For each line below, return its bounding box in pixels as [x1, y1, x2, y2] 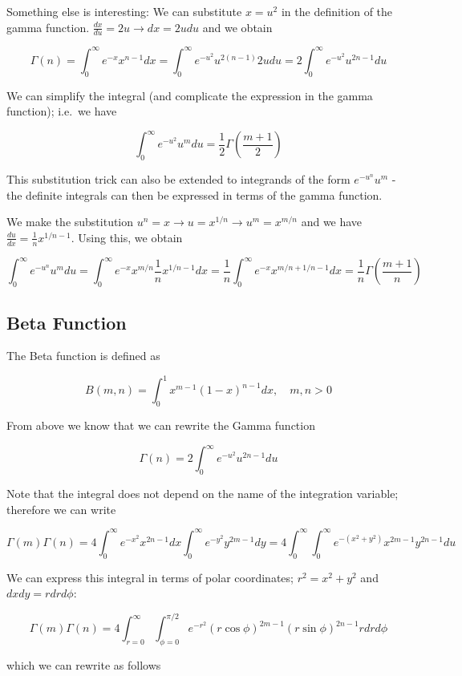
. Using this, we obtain [71, 229, 183, 245]
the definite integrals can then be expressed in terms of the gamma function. [6, 186, 383, 203]
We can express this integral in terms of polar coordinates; [6, 569, 294, 585]
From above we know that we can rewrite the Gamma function [6, 417, 315, 434]
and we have [301, 213, 363, 230]
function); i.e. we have [6, 103, 117, 119]
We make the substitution [6, 213, 134, 230]
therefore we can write [6, 500, 116, 517]
